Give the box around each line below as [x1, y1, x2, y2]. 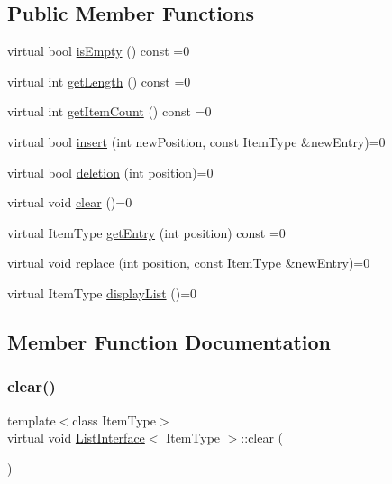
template [7, 410, 56, 429]
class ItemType [72, 410, 157, 429]
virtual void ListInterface [7, 428, 145, 447]
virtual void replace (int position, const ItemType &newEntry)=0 [7, 253, 370, 272]
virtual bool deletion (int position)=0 [7, 162, 214, 181]
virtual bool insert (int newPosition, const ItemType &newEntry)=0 [7, 132, 386, 151]
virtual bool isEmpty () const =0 [7, 41, 190, 60]
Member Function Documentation [7, 327, 332, 355]
